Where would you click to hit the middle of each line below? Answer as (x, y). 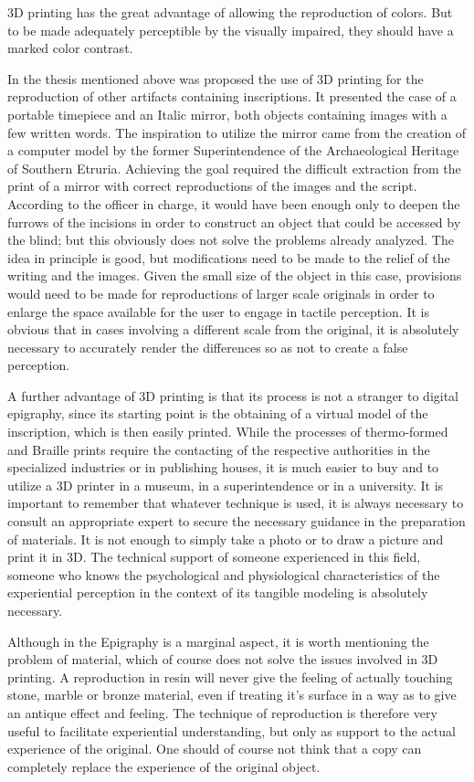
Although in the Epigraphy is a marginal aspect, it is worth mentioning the (218, 641)
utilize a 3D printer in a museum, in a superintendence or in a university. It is (226, 485)
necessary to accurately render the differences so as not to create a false (208, 347)
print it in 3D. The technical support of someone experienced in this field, (214, 557)
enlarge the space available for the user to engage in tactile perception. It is (218, 311)
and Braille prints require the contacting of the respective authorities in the (219, 449)
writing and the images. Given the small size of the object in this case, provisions (235, 275)
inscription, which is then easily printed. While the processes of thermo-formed (228, 432)
